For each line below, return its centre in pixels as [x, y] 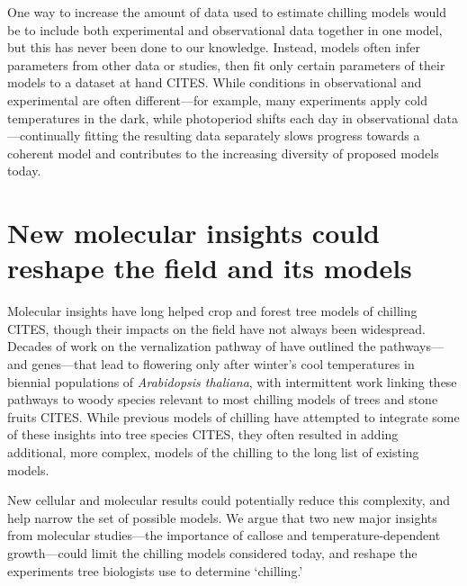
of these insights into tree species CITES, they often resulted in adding [203, 434]
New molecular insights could [193, 233]
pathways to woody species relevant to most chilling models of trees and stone [223, 399]
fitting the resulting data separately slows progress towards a [252, 135]
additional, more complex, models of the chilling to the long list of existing [213, 452]
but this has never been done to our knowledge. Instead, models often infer [214, 47]
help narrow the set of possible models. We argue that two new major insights [222, 517]
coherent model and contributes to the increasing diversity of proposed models [223, 153]
